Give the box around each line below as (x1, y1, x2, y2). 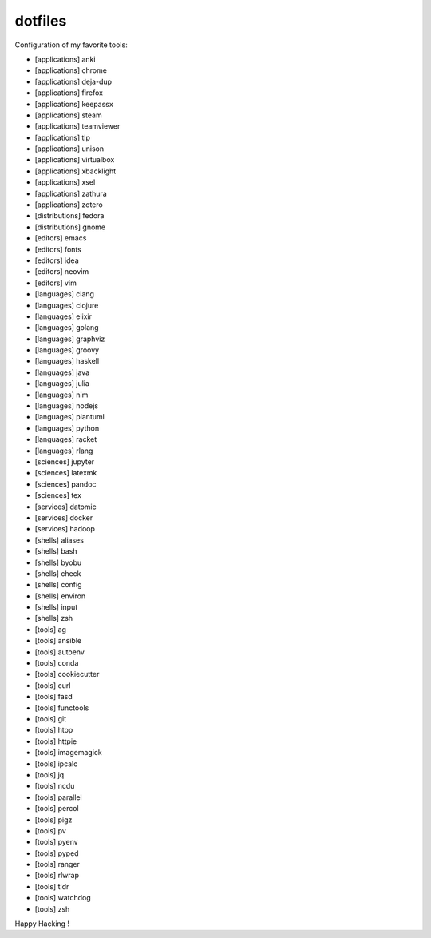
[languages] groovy (34, 345, 100, 355)
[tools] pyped (34, 848, 79, 858)
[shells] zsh (34, 614, 73, 623)
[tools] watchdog (34, 893, 91, 903)
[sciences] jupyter (34, 457, 95, 467)
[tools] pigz (34, 815, 73, 825)
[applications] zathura (34, 189, 107, 198)
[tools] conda (34, 658, 79, 668)
